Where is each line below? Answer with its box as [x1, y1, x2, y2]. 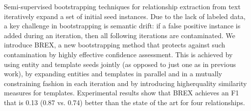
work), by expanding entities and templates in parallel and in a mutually [4, 68, 222, 79]
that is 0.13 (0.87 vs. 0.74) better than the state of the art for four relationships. [4, 97, 245, 107]
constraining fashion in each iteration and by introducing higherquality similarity [4, 78, 247, 88]
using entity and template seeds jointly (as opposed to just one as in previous [4, 59, 236, 69]
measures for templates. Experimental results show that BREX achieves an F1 [4, 88, 239, 98]
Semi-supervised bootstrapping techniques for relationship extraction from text [4, 1, 241, 11]
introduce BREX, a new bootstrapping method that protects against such [4, 40, 226, 50]
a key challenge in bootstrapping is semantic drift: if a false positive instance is [4, 21, 241, 31]
